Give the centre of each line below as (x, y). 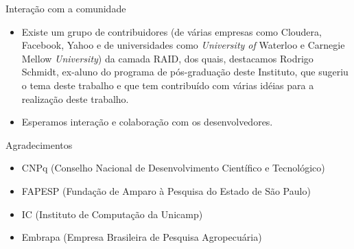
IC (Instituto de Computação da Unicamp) (112, 214)
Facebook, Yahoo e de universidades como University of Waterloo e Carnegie (183, 45)
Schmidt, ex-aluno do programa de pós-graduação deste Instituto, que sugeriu (185, 72)
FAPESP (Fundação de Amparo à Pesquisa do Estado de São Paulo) (166, 190)
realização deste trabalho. (75, 98)
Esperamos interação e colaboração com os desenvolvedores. (147, 122)
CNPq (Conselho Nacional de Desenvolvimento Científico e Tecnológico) (173, 168)
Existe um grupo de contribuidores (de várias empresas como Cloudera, (172, 31)
